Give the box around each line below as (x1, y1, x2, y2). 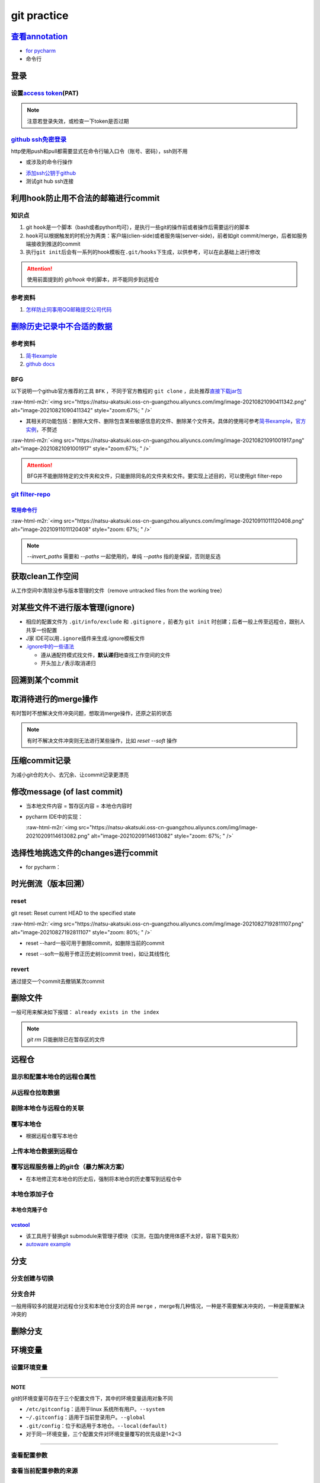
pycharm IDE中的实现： (25, 813, 83, 820)
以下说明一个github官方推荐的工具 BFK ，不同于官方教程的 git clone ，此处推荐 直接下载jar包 (11, 387, 242, 394)
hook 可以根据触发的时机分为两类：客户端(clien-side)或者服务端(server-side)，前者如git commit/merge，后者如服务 (25, 232, 308, 239)
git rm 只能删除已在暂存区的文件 (27, 1036, 105, 1043)
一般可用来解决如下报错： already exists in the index (11, 1008, 159, 1016)
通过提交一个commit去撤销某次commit (11, 978, 105, 985)
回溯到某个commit (11, 675, 79, 685)
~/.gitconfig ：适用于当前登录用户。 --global (25, 1414, 146, 1421)
